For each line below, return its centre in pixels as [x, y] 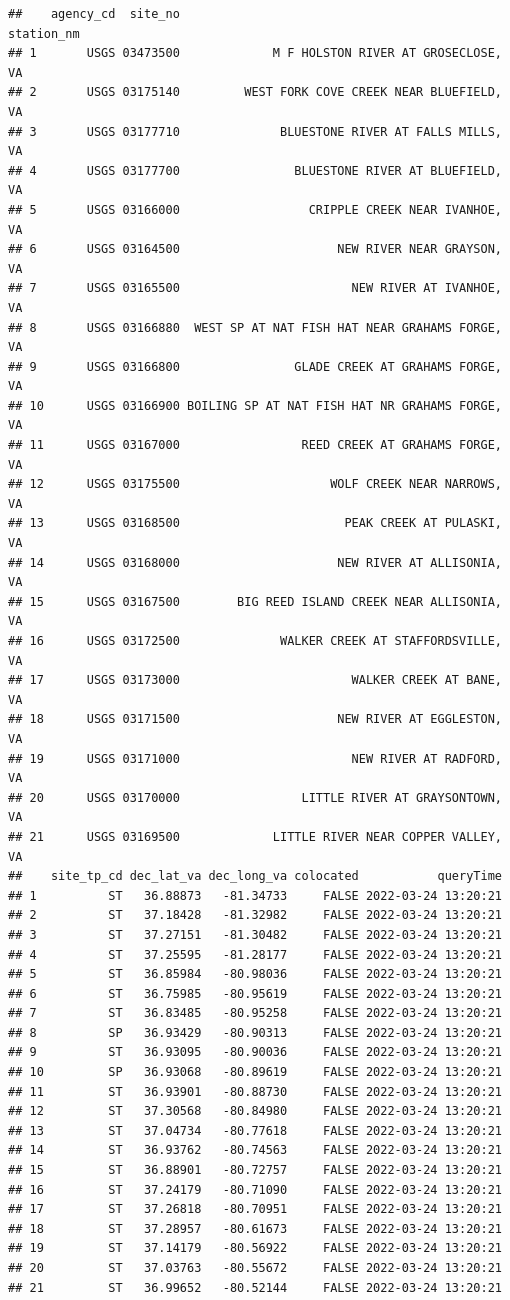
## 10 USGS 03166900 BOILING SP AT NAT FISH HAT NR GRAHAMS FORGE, [255, 405]
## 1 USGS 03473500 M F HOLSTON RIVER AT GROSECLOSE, [255, 53]
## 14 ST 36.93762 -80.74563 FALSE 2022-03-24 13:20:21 [255, 1150]
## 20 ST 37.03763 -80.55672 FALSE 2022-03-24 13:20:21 [255, 1268]
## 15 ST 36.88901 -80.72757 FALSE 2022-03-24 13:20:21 [255, 1170]
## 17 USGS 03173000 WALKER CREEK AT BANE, [255, 680]
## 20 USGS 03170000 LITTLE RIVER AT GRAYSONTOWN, [255, 797]
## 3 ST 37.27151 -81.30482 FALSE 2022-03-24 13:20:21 [255, 934]
